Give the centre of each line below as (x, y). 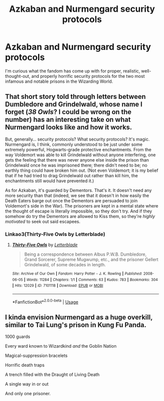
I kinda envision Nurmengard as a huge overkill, (79, 318)
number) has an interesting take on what (68, 120)
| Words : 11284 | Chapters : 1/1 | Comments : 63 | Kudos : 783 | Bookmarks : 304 (91, 280)
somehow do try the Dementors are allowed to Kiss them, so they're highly (80, 216)
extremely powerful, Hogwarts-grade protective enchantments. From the (78, 149)
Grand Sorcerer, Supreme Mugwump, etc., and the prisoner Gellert (91, 259)
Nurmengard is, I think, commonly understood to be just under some (74, 144)
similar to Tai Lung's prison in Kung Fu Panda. (76, 325)
